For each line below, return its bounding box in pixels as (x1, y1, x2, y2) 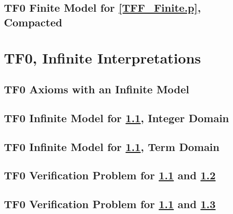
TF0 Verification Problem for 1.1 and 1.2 (4, 168, 216, 183)
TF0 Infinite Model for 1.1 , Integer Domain (4, 110, 229, 125)
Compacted (4, 14, 63, 29)
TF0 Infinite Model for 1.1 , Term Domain (4, 139, 220, 154)
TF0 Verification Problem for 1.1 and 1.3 (4, 196, 216, 212)
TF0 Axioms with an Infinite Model (4, 81, 190, 96)
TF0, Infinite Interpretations (4, 48, 201, 68)
